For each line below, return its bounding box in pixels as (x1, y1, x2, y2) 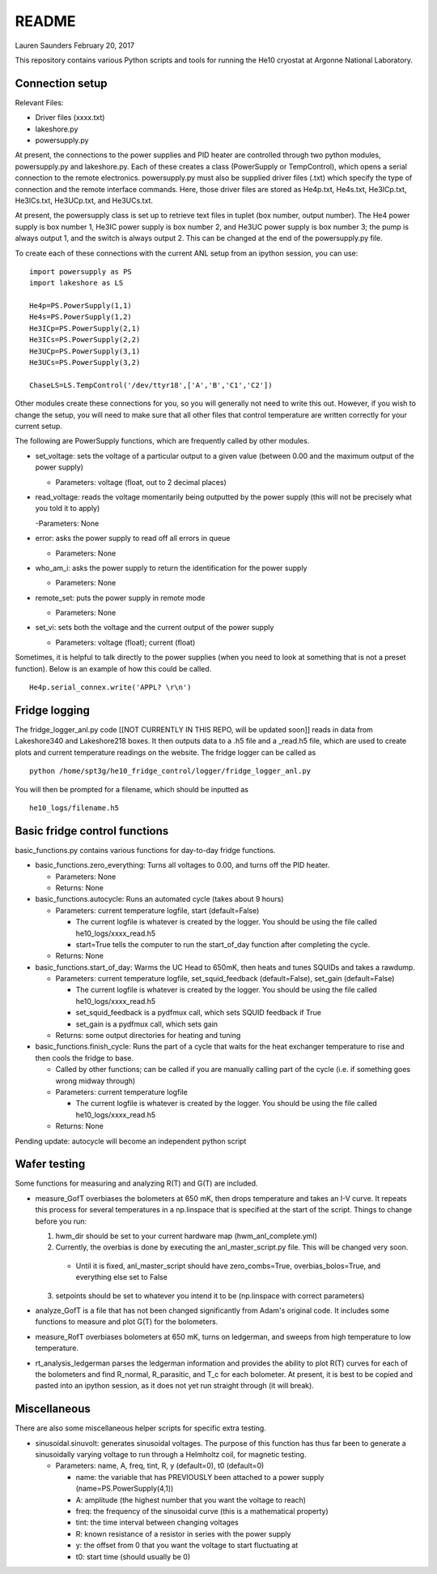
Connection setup (15, 76, 108, 90)
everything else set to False (75, 1272, 168, 1282)
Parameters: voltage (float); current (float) (55, 637, 196, 647)
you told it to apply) (35, 504, 100, 513)
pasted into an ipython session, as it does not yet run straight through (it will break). (35, 1381, 315, 1391)
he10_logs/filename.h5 (29, 803, 120, 813)
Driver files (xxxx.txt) (35, 113, 105, 122)
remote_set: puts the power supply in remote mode (35, 593, 206, 603)
